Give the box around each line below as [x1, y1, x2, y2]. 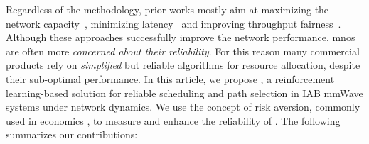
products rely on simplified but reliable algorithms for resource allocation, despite [6, 57, 360, 72]
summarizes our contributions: [6, 127, 138, 142]
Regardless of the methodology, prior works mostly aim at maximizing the [6, 2, 329, 16]
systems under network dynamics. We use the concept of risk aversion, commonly [6, 99, 360, 114]
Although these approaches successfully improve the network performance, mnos [6, 30, 355, 45]
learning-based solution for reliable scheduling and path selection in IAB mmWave [6, 85, 363, 100]
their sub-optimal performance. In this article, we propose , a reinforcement [6, 71, 335, 86]
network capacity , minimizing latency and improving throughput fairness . [6, 16, 341, 31]
